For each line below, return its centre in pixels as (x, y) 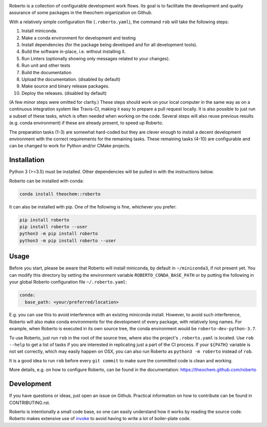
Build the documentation (46, 72)
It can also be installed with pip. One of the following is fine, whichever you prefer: (93, 207)
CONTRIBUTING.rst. (30, 402)
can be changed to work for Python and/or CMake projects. (70, 146)
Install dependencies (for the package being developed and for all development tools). (110, 44)
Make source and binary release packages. (66, 86)
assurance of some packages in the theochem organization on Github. (81, 13)
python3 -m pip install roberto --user (68, 240)
